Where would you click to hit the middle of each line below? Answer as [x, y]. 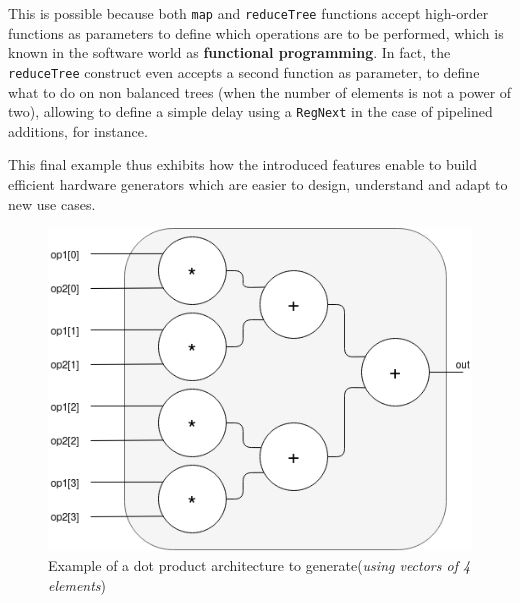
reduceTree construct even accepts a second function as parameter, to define [244, 71]
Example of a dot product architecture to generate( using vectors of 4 [259, 565]
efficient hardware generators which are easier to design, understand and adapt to [258, 183]
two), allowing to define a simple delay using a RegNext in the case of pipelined [250, 111]
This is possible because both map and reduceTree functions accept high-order [248, 13]
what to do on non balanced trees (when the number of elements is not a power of [260, 91]
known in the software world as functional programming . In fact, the [229, 52]
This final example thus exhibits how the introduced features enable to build [243, 164]
